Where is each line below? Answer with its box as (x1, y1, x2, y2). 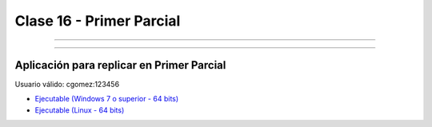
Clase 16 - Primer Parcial (14, 12, 181, 30)
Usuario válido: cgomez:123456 (14, 80, 120, 89)
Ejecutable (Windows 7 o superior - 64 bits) (34, 94, 179, 104)
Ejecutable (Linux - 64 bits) (34, 105, 125, 115)
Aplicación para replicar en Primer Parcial (14, 58, 226, 72)
